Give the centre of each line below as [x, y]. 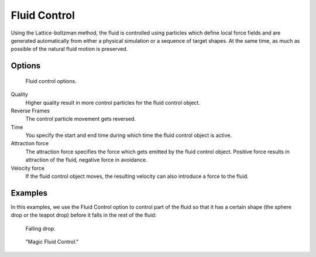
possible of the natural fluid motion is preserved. [69, 49]
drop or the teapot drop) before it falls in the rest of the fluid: [84, 215]
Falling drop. [40, 228]
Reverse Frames [30, 111]
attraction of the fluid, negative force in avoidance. [86, 160]
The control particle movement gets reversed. [80, 119]
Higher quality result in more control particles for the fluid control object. [113, 102]
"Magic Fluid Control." [52, 242]
